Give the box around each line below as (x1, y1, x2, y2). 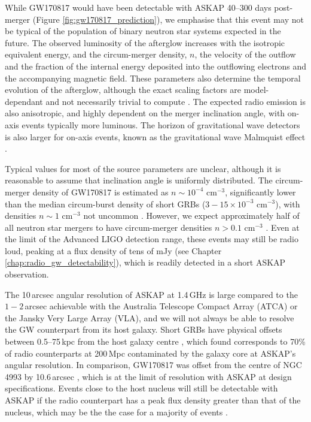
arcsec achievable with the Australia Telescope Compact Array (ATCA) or (25, 300, 298, 312)
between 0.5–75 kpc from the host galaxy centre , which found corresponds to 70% (5, 335, 306, 348)
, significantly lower (225, 185, 296, 198)
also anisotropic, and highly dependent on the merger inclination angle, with (5, 107, 285, 119)
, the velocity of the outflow (194, 48, 296, 61)
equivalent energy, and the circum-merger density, (5, 48, 187, 61)
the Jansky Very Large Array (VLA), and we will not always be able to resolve (5, 311, 294, 324)
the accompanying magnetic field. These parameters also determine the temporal (5, 71, 301, 84)
